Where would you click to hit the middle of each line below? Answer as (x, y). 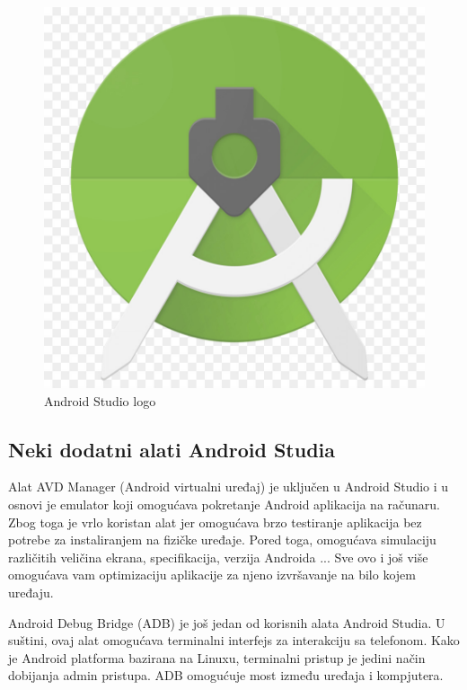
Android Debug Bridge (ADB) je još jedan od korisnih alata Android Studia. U (227, 622)
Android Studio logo (100, 400)
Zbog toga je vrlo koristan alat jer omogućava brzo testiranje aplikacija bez (215, 522)
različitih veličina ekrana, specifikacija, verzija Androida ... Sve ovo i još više (218, 557)
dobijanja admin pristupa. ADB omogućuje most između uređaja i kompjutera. (226, 675)
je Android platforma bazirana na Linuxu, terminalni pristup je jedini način (217, 657)
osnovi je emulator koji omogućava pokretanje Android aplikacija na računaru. (224, 504)
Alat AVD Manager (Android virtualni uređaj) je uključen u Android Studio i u (229, 487)
